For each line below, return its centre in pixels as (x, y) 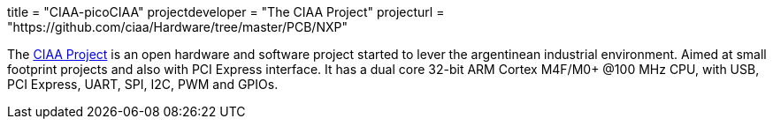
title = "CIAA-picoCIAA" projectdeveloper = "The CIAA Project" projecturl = (226, 12)
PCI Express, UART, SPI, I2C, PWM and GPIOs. (143, 84)
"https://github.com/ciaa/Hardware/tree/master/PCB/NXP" (177, 27)
